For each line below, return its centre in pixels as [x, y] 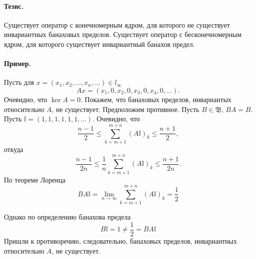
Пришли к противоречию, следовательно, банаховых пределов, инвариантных [121, 240]
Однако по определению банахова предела [67, 217]
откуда [14, 149]
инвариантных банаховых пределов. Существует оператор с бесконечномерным [123, 34]
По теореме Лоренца [35, 179]
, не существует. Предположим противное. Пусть [125, 109]
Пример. [18, 63]
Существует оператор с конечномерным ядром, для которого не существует [117, 24]
